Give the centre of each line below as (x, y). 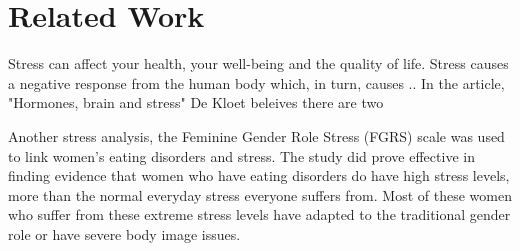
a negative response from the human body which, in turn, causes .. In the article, (256, 82)
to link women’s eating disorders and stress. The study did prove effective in (241, 155)
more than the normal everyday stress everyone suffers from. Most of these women (260, 194)
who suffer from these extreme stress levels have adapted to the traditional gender (259, 214)
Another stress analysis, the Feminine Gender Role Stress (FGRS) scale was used (256, 135)
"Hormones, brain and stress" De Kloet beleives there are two (196, 102)
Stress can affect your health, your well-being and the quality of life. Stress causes (258, 63)
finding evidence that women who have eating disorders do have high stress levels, (259, 175)
